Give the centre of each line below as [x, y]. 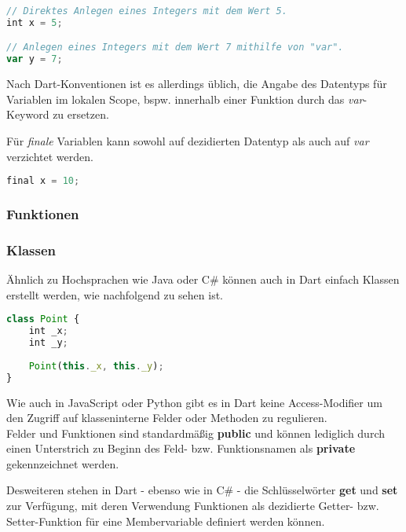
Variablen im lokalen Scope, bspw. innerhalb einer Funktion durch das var [185, 99]
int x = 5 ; [35, 22]
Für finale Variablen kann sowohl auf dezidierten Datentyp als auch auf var [188, 140]
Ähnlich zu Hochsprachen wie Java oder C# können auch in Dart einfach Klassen [203, 279]
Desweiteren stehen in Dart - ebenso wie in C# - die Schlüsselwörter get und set [202, 490]
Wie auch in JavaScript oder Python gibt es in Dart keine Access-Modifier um [194, 402]
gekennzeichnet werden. [63, 463]
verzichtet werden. [50, 156]
